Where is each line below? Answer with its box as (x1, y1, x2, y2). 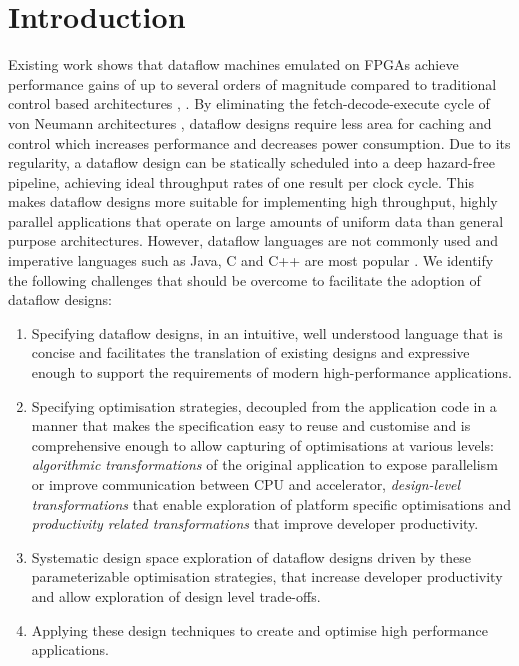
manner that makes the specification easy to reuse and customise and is (31, 415, 471, 436)
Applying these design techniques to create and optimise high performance (31, 619, 488, 640)
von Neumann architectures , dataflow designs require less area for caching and (8, 112, 492, 133)
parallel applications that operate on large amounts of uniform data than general (8, 210, 504, 231)
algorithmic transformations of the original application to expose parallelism (31, 454, 498, 475)
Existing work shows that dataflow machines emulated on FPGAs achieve (8, 54, 459, 75)
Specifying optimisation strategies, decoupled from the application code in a (31, 395, 497, 416)
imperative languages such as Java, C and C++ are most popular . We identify (8, 250, 494, 271)
